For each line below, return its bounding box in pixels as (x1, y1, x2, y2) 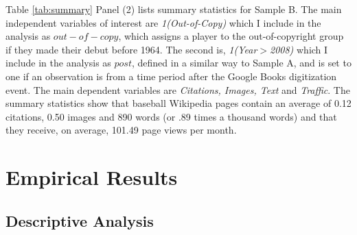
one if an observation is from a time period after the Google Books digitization (5, 69, 337, 83)
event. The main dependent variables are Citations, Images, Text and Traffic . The (5, 82, 350, 97)
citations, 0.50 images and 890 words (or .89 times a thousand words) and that (5, 109, 337, 123)
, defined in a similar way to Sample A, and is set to (132, 55, 352, 70)
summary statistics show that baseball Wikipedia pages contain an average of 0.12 (5, 96, 352, 110)
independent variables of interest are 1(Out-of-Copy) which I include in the (5, 15, 321, 29)
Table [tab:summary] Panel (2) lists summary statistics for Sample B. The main (5, 2, 342, 16)
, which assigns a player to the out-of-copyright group (118, 29, 344, 43)
